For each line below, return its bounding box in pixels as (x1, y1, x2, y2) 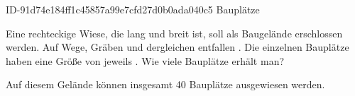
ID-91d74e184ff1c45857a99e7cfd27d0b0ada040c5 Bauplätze (6, 2, 260, 16)
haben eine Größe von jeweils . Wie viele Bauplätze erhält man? (6, 53, 285, 68)
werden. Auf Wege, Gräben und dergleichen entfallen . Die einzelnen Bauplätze (6, 40, 349, 54)
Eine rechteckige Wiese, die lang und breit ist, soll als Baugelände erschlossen (6, 25, 343, 40)
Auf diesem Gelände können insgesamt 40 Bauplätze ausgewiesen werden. (6, 77, 325, 92)
